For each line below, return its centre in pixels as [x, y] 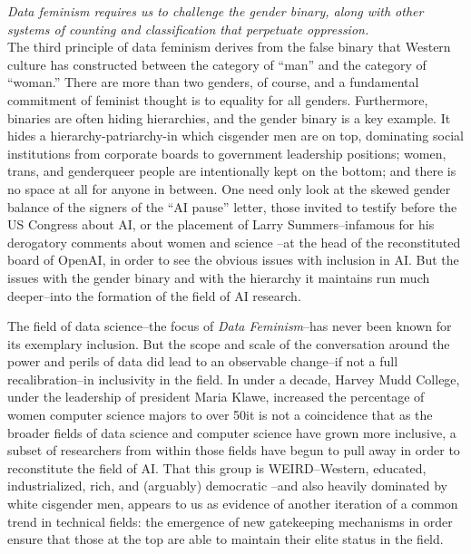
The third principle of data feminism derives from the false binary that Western [229, 47]
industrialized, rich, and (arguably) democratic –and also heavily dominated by [227, 486]
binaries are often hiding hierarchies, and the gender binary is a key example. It [229, 117]
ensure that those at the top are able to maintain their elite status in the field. [226, 539]
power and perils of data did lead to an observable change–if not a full [203, 361]
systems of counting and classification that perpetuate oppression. [188, 29]
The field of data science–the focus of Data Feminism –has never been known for [230, 326]
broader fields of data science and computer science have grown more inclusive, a [232, 432]
